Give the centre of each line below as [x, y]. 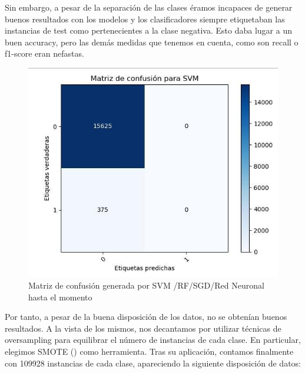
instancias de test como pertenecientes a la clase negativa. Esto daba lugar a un [148, 30]
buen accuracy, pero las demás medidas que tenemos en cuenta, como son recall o [152, 42]
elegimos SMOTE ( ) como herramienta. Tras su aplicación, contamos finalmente [149, 351]
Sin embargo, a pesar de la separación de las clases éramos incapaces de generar [149, 7]
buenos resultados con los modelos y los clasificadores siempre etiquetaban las [145, 19]
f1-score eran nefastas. [44, 53]
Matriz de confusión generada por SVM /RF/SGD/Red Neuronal [146, 285]
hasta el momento [60, 297]
